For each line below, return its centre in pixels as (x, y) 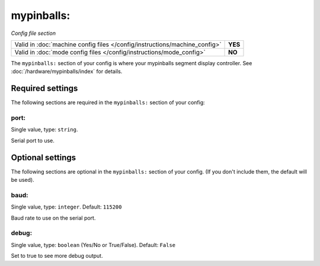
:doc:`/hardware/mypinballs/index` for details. (67, 72)
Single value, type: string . (44, 130)
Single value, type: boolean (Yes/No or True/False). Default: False (93, 245)
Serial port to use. (33, 140)
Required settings (44, 89)
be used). (23, 180)
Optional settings (44, 157)
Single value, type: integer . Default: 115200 (66, 207)
